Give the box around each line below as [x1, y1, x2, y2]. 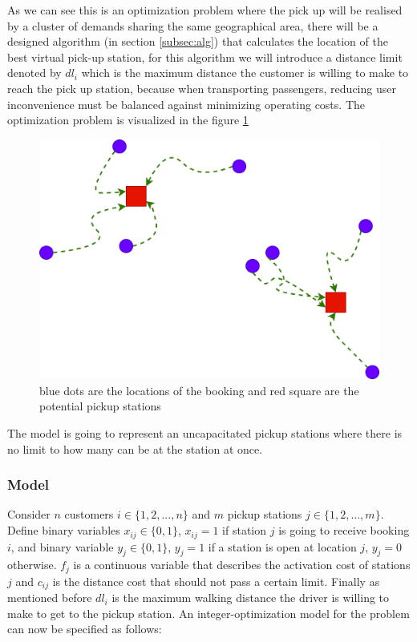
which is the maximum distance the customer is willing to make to [81, 64, 409, 81]
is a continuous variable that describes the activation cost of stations [73, 556, 411, 573]
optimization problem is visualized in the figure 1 [7, 111, 249, 128]
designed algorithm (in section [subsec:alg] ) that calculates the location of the [7, 33, 388, 50]
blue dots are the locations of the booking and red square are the [39, 382, 359, 398]
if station [222, 522, 267, 539]
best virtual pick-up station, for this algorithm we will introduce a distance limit [7, 48, 403, 65]
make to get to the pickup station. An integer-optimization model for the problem [7, 604, 410, 621]
